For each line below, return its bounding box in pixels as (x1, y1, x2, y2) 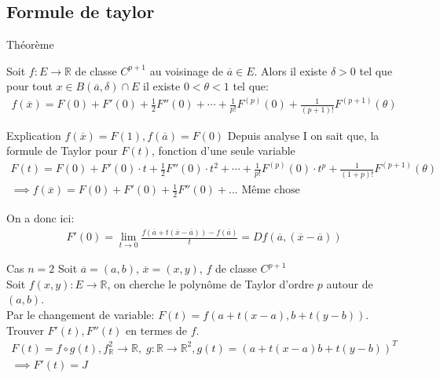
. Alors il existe (254, 62, 328, 79)
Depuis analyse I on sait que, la (227, 127, 379, 143)
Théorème (6, 36, 54, 53)
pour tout (6, 78, 53, 94)
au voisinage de (149, 62, 224, 79)
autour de (326, 275, 373, 292)
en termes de (126, 321, 187, 338)
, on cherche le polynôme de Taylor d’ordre (107, 275, 314, 292)
